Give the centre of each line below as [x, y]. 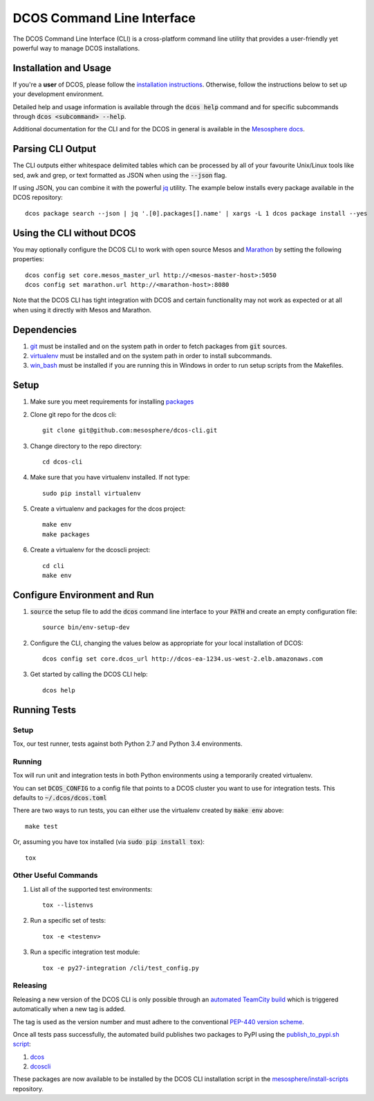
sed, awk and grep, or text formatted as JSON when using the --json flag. [120, 175]
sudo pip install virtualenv [92, 493]
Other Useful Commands [55, 876]
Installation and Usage [62, 68]
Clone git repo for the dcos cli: [73, 414]
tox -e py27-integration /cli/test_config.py [121, 968]
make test [41, 826]
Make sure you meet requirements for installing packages [112, 402]
